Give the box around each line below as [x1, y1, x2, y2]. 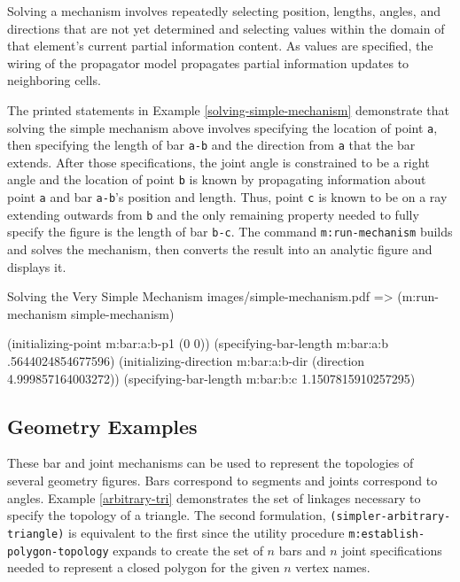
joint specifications [341, 540, 442, 559]
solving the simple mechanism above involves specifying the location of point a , [7, 118, 438, 136]
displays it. [7, 257, 66, 275]
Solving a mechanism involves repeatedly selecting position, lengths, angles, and [7, 2, 441, 19]
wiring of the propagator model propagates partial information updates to [7, 53, 409, 72]
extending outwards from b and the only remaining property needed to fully [7, 205, 419, 223]
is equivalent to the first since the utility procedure [68, 523, 345, 541]
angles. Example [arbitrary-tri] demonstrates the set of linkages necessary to [7, 488, 421, 507]
